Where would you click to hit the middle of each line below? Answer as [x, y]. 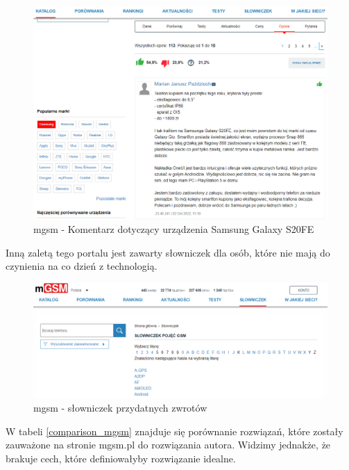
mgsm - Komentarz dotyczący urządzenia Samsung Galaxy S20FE [174, 229]
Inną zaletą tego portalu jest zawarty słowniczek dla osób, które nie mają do [168, 252]
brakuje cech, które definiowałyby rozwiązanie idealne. [121, 459]
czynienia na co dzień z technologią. [82, 266]
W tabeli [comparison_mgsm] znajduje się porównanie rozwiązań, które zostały [174, 431]
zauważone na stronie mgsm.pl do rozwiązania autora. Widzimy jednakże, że [168, 445]
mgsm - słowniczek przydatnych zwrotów [120, 408]
